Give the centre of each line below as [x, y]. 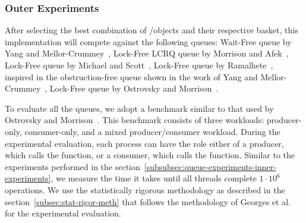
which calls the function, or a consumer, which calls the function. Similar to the [150, 155]
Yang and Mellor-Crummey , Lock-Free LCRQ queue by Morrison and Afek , [147, 53]
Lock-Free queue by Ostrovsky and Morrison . [134, 88]
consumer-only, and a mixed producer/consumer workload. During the [152, 131]
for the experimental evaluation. [63, 213]
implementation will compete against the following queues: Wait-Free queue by [148, 41]
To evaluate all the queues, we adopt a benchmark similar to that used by [139, 108]
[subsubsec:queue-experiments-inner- [210, 166]
